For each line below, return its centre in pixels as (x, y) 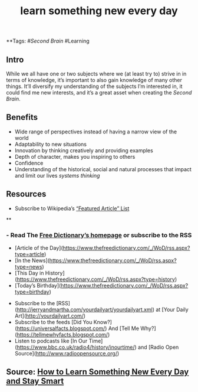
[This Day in (29, 273)
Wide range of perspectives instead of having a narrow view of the (96, 132)
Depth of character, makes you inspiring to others (75, 156)
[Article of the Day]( (39, 248)
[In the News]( (32, 260)
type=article (29, 254)
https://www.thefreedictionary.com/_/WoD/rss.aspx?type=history (96, 279)
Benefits (22, 117)
